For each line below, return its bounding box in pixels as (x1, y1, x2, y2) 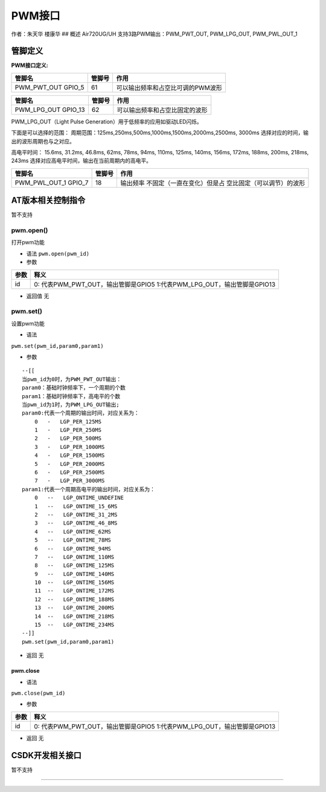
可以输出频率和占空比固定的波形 (117, 106, 208, 114)
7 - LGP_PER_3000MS (34, 477, 105, 484)
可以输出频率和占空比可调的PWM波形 (116, 83, 223, 92)
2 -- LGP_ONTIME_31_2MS (34, 511, 118, 518)
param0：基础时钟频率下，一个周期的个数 (22, 384, 126, 391)
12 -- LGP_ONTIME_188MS (34, 596, 115, 603)
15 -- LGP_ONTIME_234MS (34, 621, 115, 629)
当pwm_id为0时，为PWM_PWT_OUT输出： (22, 376, 122, 382)
